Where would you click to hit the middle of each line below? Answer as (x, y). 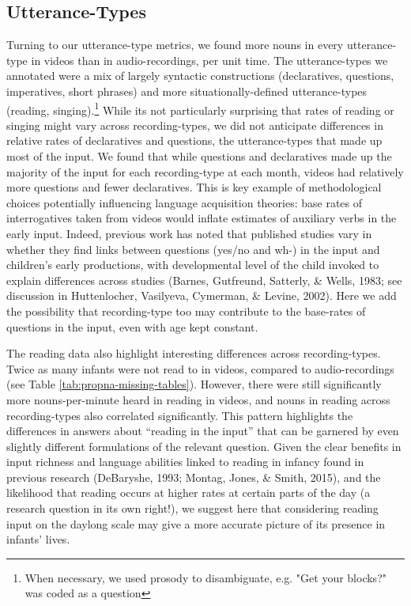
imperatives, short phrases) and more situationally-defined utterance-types (187, 91)
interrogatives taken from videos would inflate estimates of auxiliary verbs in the (202, 218)
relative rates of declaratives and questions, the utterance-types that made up (194, 140)
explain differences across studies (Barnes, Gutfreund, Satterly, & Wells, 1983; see (204, 280)
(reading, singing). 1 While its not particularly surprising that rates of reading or (200, 108)
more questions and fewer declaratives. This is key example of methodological (194, 187)
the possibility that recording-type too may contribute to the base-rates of (186, 311)
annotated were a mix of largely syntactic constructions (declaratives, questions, (200, 76)
